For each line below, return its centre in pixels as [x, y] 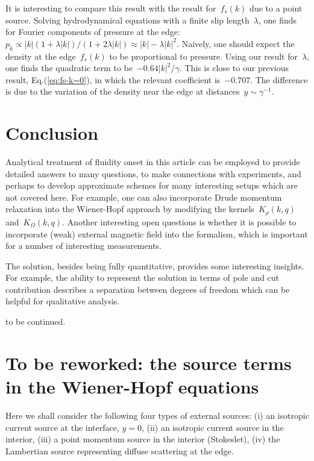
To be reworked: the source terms [149, 362]
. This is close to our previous [234, 68]
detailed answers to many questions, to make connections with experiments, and [153, 173]
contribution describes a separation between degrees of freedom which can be [148, 289]
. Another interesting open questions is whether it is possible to [179, 221]
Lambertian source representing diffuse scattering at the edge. [120, 450]
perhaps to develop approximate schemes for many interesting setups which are [152, 185]
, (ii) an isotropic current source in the [213, 427]
